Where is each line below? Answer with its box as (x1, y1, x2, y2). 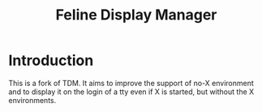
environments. (8, 95, 57, 105)
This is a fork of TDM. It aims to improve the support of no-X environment (8, 78, 254, 88)
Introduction (8, 51, 94, 70)
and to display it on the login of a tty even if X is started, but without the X (8, 87, 255, 97)
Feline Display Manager (55, 6, 217, 24)
